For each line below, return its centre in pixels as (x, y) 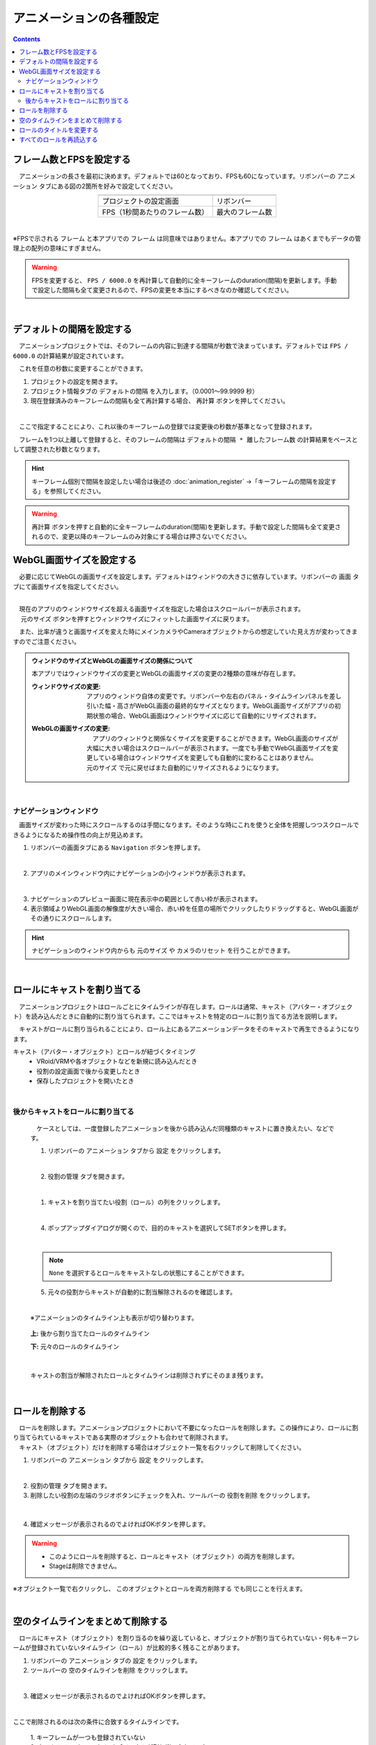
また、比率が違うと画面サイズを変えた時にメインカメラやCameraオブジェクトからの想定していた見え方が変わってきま (188, 632)
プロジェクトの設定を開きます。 (76, 381)
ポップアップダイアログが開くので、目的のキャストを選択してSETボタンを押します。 (169, 1228)
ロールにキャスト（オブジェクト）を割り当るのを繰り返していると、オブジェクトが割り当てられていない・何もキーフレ (189, 1638)
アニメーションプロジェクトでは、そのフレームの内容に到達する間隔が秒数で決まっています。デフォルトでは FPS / (183, 346)
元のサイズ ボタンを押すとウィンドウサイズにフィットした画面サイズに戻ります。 (137, 618)
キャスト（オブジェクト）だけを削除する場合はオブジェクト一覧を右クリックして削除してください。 (162, 1447)
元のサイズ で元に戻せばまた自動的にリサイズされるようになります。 (185, 767)
